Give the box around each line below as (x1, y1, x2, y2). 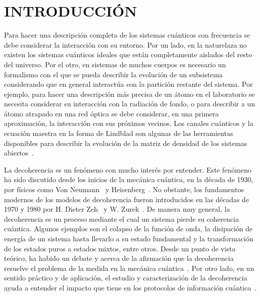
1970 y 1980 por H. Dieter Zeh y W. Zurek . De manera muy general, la (4, 204, 230, 214)
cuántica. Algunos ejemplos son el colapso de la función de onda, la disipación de (4, 223, 253, 234)
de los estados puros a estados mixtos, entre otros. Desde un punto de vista (4, 243, 236, 253)
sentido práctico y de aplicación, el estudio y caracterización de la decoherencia (4, 272, 247, 283)
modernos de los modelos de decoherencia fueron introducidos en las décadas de (4, 194, 249, 204)
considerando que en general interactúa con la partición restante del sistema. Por (4, 79, 253, 89)
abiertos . (4, 147, 34, 158)
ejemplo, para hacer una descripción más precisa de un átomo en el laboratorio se (4, 88, 255, 99)
